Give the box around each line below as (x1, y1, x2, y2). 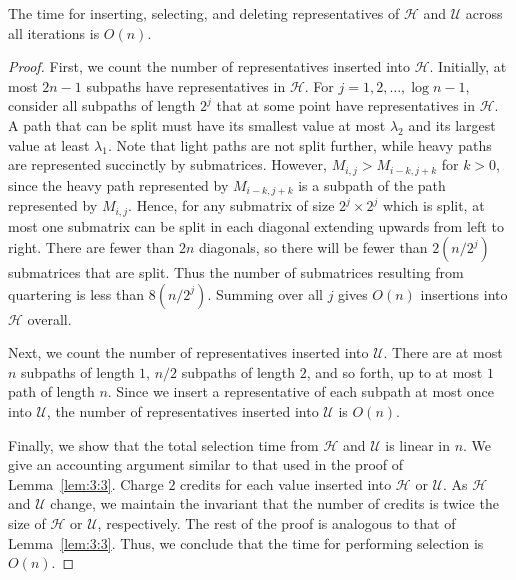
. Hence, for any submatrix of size (128, 195, 335, 216)
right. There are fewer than (8, 237, 175, 258)
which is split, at (382, 195, 485, 216)
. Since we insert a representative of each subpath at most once (107, 381, 494, 402)
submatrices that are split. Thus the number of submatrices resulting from (8, 262, 464, 283)
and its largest (408, 114, 496, 135)
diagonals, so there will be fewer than (198, 237, 428, 258)
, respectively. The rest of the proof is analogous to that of (97, 513, 456, 534)
